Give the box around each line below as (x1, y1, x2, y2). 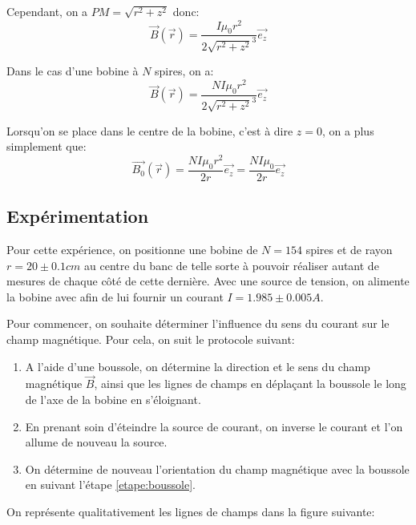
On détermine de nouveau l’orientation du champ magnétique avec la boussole (25, 460, 410, 477)
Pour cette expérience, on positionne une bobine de (6, 241, 258, 258)
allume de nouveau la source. (25, 434, 168, 450)
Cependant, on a (6, 3, 88, 19)
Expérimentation (6, 204, 149, 228)
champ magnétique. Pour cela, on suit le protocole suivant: (6, 331, 295, 348)
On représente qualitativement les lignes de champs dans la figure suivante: (6, 503, 375, 520)
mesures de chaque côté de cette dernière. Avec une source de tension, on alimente (6, 273, 410, 289)
